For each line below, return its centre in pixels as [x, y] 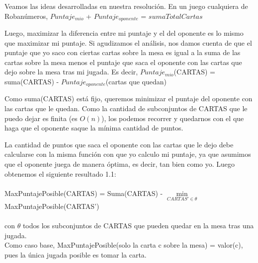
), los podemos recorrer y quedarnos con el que [173, 118]
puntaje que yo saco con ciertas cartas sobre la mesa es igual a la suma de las [123, 52]
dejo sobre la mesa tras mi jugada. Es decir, [71, 72]
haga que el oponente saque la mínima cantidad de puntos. [94, 128]
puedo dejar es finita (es [41, 118]
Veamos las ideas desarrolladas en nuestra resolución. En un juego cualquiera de [126, 6]
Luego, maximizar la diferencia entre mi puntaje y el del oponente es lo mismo [124, 33]
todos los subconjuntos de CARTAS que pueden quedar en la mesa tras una [138, 226]
